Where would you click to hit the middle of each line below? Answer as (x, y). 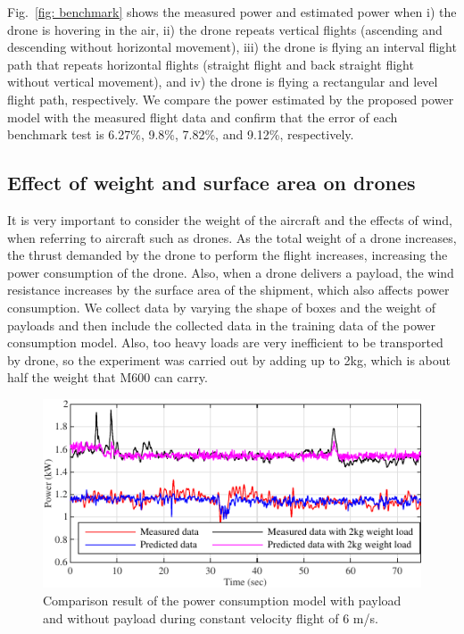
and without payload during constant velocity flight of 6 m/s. (211, 617)
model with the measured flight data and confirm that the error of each (203, 117)
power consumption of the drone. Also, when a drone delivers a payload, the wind (231, 272)
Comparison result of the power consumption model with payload (222, 601)
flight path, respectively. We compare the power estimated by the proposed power (231, 99)
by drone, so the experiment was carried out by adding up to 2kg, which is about (229, 359)
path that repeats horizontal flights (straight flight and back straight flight (211, 64)
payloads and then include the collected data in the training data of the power (222, 325)
